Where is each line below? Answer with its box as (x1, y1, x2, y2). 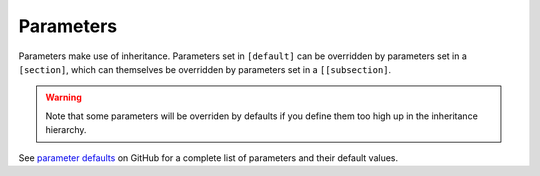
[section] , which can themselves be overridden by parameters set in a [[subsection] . (18, 63, 392, 75)
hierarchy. (45, 124, 87, 136)
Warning (45, 91, 82, 104)
